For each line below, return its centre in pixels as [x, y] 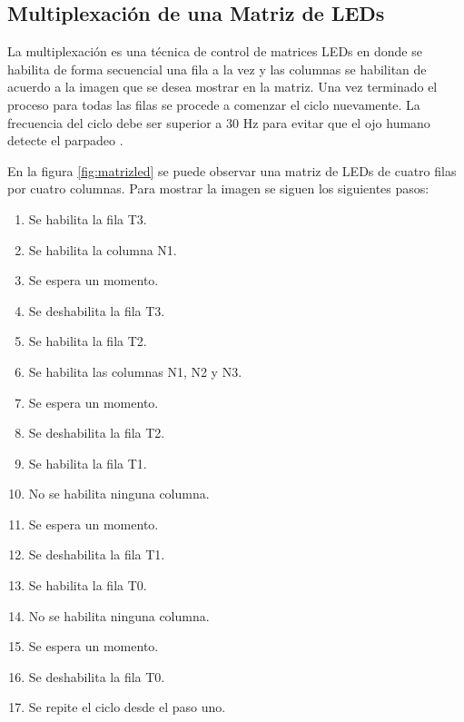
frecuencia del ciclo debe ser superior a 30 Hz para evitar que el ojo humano [219, 122]
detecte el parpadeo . [65, 140]
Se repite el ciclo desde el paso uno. [127, 707]
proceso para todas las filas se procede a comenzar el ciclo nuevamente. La [214, 104]
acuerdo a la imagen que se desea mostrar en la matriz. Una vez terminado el [222, 87]
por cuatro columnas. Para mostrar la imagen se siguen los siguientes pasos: [218, 188]
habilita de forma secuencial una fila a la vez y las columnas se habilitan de [217, 69]
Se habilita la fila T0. [88, 585]
